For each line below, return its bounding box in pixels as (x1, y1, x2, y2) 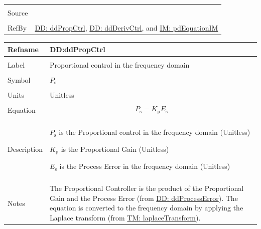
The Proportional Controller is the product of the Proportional (49, 183, 244, 193)
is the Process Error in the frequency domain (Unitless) (59, 161, 230, 171)
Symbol (8, 74, 31, 85)
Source (8, 8, 28, 18)
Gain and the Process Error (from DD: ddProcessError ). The (49, 192, 238, 203)
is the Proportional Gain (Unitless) (61, 143, 169, 154)
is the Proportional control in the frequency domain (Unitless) (59, 127, 250, 137)
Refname (8, 44, 39, 54)
